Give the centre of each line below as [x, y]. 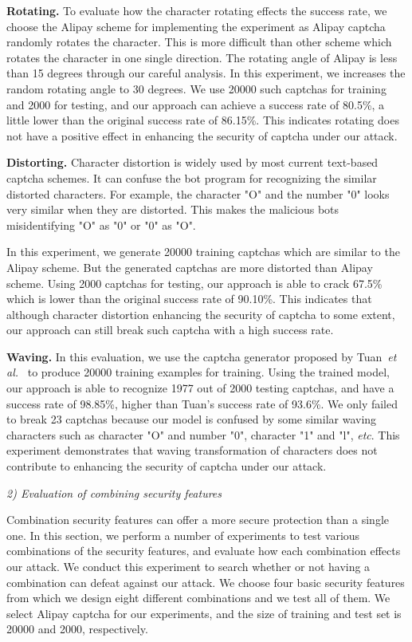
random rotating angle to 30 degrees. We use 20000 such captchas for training [196, 88]
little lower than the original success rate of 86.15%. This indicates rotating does [203, 120]
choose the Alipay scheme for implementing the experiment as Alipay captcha [196, 26]
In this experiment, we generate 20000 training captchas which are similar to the [203, 252]
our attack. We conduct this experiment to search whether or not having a [188, 566]
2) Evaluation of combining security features [114, 492]
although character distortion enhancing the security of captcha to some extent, [201, 314]
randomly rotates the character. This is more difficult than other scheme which [199, 42]
